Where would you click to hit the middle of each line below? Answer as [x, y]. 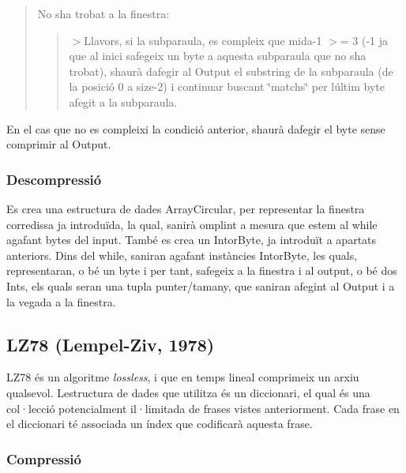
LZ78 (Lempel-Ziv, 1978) [111, 344]
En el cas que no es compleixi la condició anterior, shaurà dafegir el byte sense [196, 128]
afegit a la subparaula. [123, 101]
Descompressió [54, 179]
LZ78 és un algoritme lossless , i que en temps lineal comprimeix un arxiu [183, 377]
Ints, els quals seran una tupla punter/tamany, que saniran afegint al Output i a [201, 285]
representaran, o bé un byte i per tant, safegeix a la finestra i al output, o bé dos [202, 270]
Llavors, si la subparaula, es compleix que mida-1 [203, 40]
